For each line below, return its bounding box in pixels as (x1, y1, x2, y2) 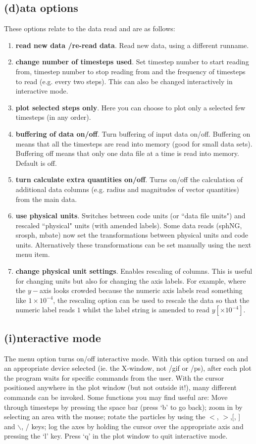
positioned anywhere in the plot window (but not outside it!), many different (4, 382, 237, 393)
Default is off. (15, 157, 57, 168)
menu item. (15, 249, 50, 259)
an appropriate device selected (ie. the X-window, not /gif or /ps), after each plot (4, 363, 252, 373)
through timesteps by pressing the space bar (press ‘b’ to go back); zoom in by (4, 401, 243, 412)
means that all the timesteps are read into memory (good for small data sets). (15, 138, 253, 148)
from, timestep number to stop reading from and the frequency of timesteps (15, 66, 246, 76)
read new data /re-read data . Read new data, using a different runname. (15, 40, 249, 50)
